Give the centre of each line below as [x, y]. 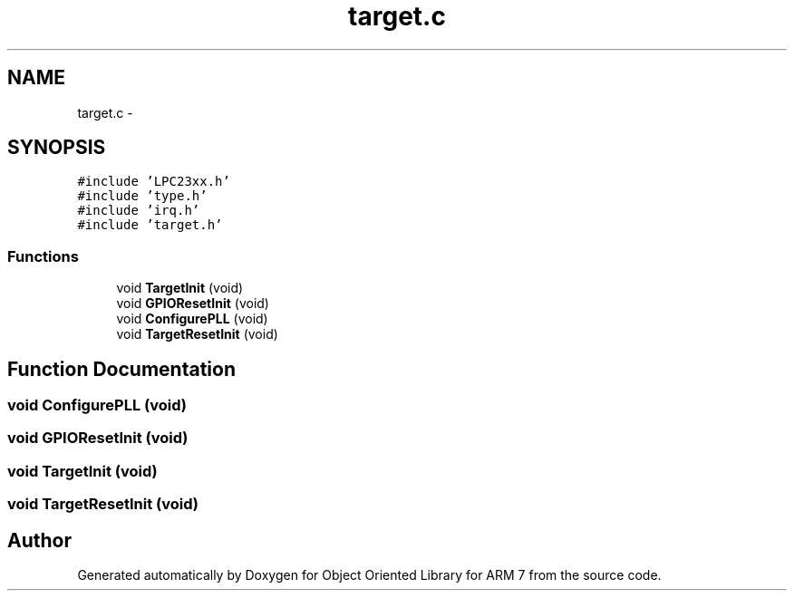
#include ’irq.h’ [139, 211]
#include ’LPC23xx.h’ [154, 182]
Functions [43, 256]
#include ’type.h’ [142, 196]
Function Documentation [121, 369]
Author [39, 540]
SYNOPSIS [57, 148]
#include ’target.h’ [150, 225]
